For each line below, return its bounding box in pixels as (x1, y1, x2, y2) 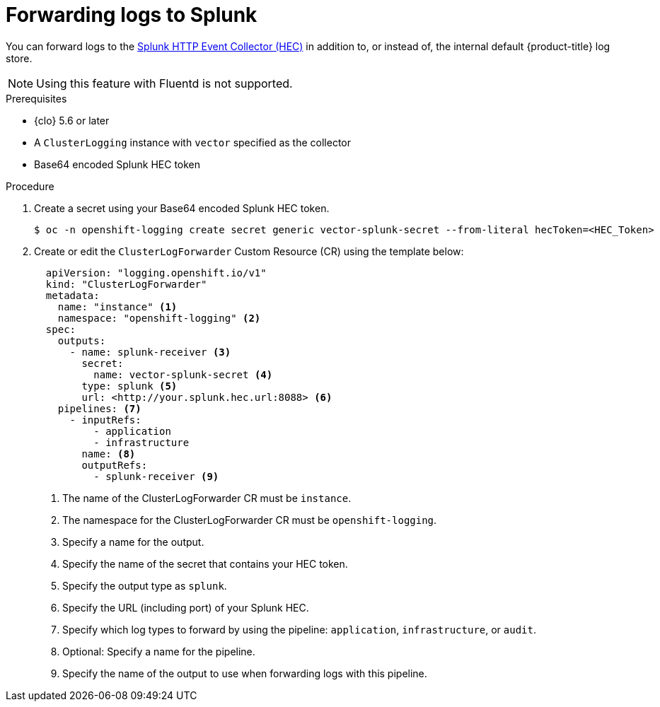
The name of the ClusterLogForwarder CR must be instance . (62, 491, 352, 504)
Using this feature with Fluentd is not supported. (36, 76, 293, 90)
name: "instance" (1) (57, 300, 178, 312)
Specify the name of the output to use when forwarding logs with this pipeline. (62, 667, 427, 679)
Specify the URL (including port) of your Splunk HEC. (62, 601, 309, 614)
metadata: (45, 289, 100, 301)
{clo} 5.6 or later (34, 114, 110, 127)
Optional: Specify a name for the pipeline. (62, 645, 255, 658)
